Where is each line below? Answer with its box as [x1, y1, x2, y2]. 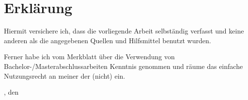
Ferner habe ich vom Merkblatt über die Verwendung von [4, 51, 175, 62]
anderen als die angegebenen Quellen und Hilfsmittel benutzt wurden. [4, 35, 211, 45]
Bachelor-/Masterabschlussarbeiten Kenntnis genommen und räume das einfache [4, 61, 243, 71]
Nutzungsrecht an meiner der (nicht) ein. [4, 70, 125, 81]
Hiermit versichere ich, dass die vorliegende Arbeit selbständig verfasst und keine [4, 26, 244, 36]
